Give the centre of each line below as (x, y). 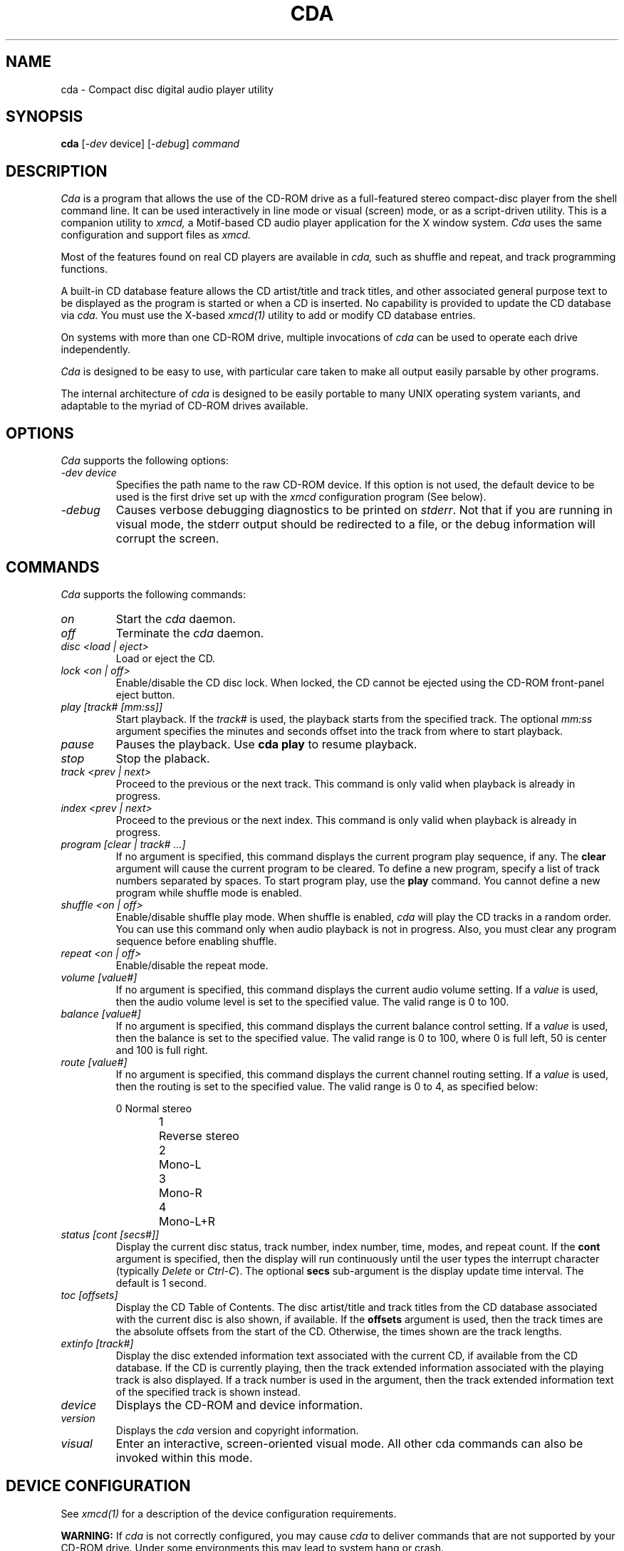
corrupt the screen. (167, 539)
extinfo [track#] (97, 1343)
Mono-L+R (187, 1221)
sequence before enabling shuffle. (196, 941)
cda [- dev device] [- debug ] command (150, 144)
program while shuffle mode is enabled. (209, 892)
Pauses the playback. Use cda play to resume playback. (266, 744)
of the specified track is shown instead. (208, 1391)
